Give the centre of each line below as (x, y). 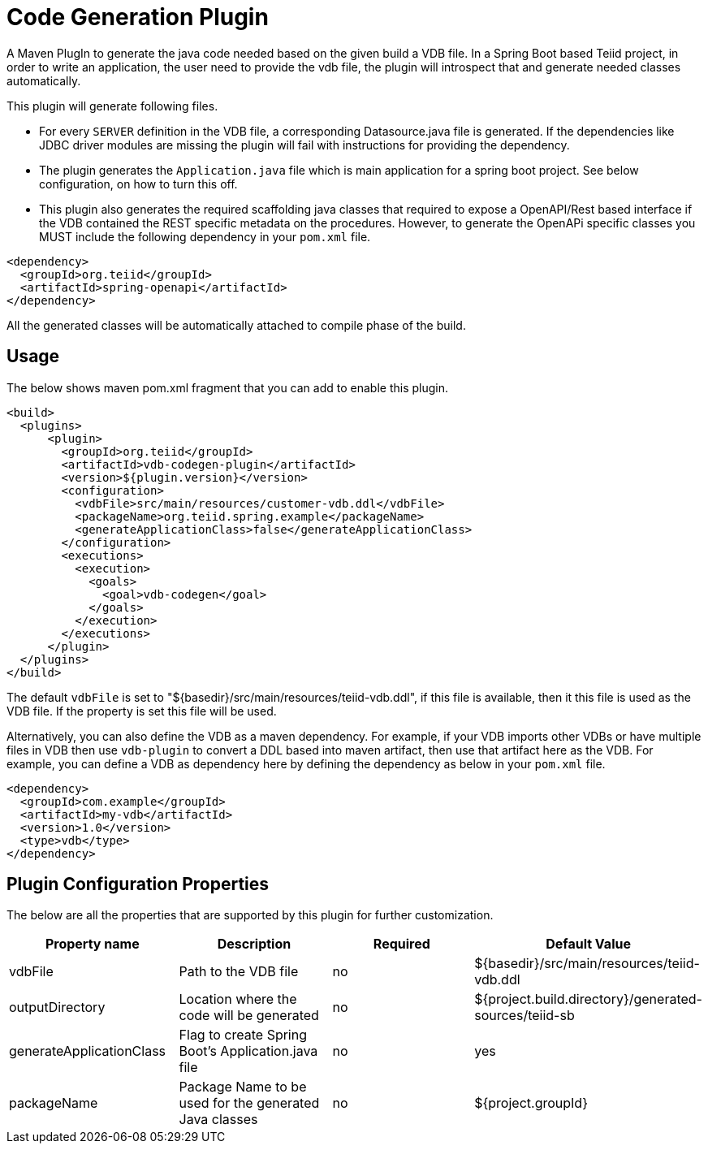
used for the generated (249, 1103)
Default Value (588, 944)
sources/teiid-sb (525, 1016)
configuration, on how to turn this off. (138, 184)
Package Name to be (243, 1087)
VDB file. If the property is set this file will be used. (142, 711)
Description (254, 944)
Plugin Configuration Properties (138, 884)
